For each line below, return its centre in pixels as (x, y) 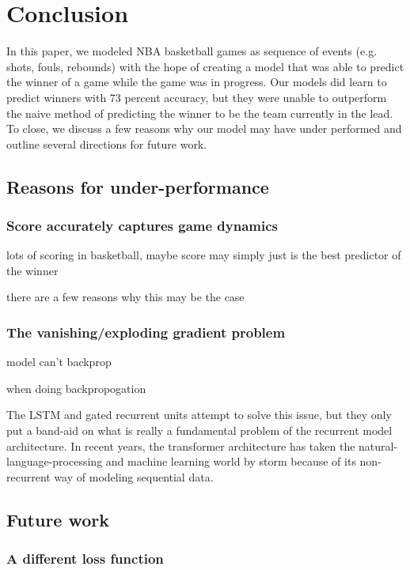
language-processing (55, 461)
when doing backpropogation (76, 388)
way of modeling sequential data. (134, 476)
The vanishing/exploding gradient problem (146, 332)
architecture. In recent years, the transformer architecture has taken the (181, 445)
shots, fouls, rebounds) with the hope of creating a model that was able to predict (205, 66)
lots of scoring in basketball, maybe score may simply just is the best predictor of (204, 255)
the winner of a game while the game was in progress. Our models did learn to (197, 82)
